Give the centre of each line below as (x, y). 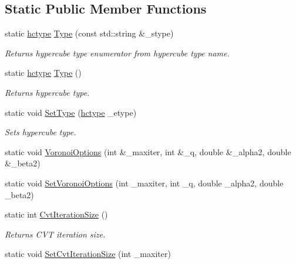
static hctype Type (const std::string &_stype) (89, 33)
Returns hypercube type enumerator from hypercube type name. (117, 53)
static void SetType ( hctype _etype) (71, 112)
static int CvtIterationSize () (56, 214)
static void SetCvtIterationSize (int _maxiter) (88, 254)
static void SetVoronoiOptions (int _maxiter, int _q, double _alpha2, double (144, 183)
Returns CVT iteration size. (55, 234)
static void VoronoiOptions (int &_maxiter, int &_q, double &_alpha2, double (148, 151)
